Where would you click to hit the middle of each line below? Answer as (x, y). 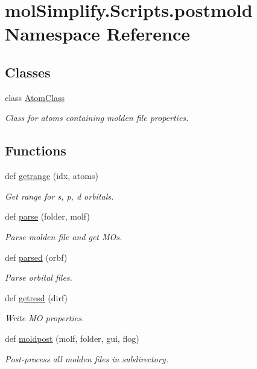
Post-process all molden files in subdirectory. (87, 358)
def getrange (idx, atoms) (52, 176)
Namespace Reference (97, 34)
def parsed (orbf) (36, 257)
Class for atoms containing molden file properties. (97, 118)
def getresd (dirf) (36, 297)
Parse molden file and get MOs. (64, 236)
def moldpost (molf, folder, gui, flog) (72, 338)
